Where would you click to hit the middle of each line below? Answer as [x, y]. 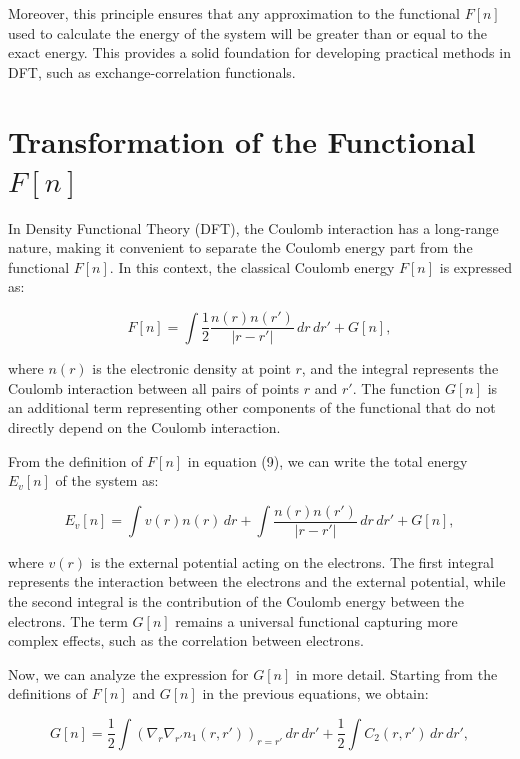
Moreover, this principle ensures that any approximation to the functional [234, 13]
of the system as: [107, 480]
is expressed [475, 266]
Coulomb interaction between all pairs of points [154, 387]
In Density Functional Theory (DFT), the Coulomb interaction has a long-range [253, 227]
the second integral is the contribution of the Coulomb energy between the [236, 600]
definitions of [48, 693]
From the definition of [75, 460]
